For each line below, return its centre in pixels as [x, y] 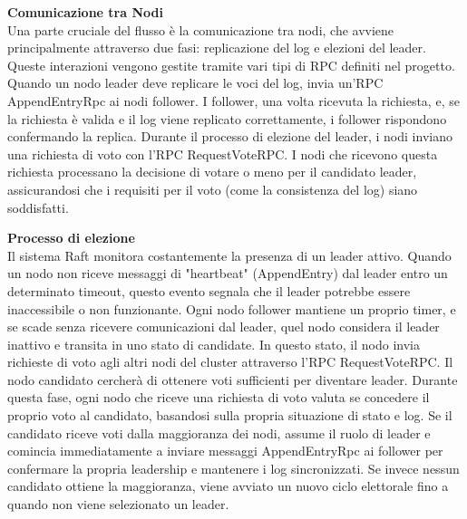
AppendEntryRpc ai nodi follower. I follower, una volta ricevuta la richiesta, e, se [233, 100]
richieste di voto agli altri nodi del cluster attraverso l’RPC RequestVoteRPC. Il [230, 362]
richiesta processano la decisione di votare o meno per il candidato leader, [212, 172]
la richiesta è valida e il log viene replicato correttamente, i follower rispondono [227, 118]
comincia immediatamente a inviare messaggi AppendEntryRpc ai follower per [225, 451]
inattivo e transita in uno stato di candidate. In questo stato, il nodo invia [214, 344]
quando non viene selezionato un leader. [118, 504]
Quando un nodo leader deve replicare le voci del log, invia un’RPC [195, 83]
